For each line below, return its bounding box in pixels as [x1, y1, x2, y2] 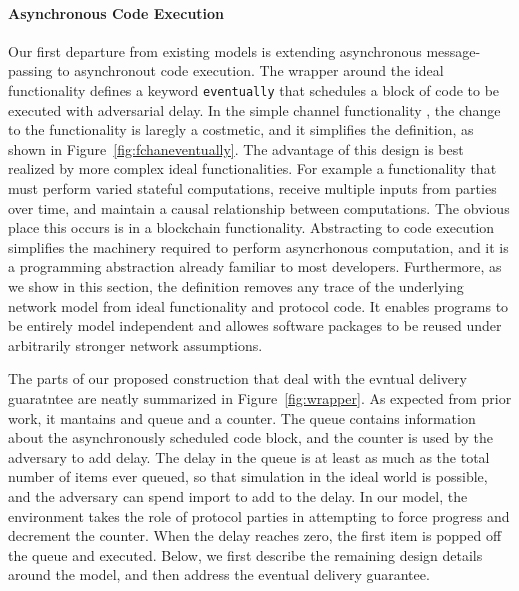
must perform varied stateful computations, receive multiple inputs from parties [8, 178, 497, 199]
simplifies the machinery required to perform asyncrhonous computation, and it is [8, 236, 509, 257]
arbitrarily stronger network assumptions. [8, 334, 263, 355]
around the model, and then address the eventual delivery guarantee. [8, 564, 430, 585]
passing [8, 60, 53, 81]
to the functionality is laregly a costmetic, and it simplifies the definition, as [8, 119, 474, 140]
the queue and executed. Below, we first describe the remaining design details [8, 544, 483, 565]
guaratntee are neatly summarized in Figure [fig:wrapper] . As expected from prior [8, 387, 512, 408]
